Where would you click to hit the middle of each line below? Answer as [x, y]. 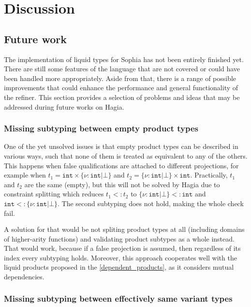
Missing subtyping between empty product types [101, 128]
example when [25, 175]
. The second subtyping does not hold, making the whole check [150, 203]
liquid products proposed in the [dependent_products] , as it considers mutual [119, 267]
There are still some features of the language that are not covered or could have [122, 69]
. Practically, [209, 175]
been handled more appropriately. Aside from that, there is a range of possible [120, 78]
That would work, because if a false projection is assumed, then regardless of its [122, 248]
